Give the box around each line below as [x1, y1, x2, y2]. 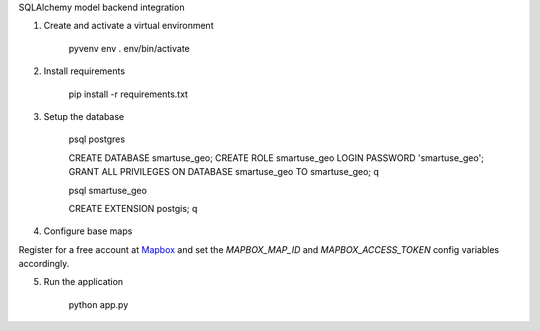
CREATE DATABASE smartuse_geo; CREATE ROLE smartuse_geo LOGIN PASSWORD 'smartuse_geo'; [68, 151, 485, 164]
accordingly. [18, 258, 70, 270]
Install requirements [43, 65, 125, 77]
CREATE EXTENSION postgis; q [68, 202, 198, 214]
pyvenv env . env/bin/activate [68, 42, 190, 54]
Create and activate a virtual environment [43, 20, 214, 32]
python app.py [68, 298, 129, 310]
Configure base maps [43, 225, 133, 237]
